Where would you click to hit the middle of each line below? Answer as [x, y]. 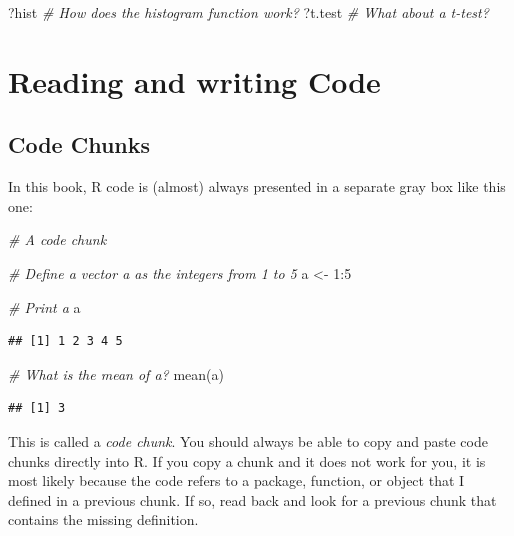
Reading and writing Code [194, 80]
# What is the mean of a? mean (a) [116, 373]
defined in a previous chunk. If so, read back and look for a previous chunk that [252, 499]
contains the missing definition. [103, 519]
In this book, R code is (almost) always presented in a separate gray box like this [257, 186]
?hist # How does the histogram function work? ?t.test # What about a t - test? [248, 12]
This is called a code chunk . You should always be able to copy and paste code [248, 440]
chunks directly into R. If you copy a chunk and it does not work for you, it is [247, 460]
